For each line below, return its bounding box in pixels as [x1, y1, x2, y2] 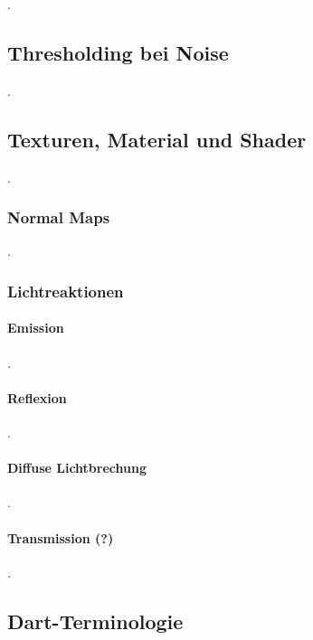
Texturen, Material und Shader [7, 125, 307, 153]
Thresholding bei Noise [7, 38, 229, 66]
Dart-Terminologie [7, 607, 184, 635]
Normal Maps [7, 206, 110, 229]
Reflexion [7, 388, 67, 407]
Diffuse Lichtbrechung [7, 458, 147, 477]
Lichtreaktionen [7, 279, 124, 302]
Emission [7, 318, 64, 337]
